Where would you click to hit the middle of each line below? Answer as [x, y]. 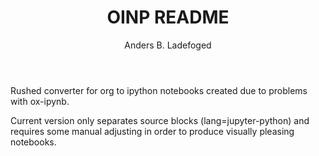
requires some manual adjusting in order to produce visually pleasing [152, 131]
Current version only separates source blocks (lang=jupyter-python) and [160, 120]
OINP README [168, 17]
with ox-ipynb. [40, 101]
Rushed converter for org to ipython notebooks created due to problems [159, 90]
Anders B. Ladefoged [168, 45]
